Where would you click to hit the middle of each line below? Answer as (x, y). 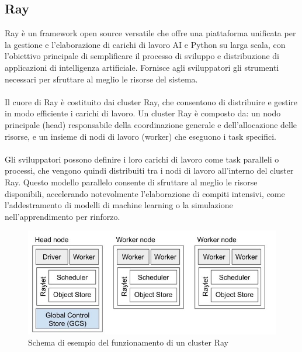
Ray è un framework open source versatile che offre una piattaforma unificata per (150, 33)
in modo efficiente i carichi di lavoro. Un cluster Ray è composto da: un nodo (143, 113)
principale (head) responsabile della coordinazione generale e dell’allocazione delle (151, 124)
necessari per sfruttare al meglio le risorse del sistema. (101, 79)
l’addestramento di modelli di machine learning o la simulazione (119, 205)
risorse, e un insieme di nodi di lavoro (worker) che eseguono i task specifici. (140, 136)
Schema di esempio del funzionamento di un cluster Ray (128, 342)
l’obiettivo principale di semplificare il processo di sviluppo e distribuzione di (142, 56)
